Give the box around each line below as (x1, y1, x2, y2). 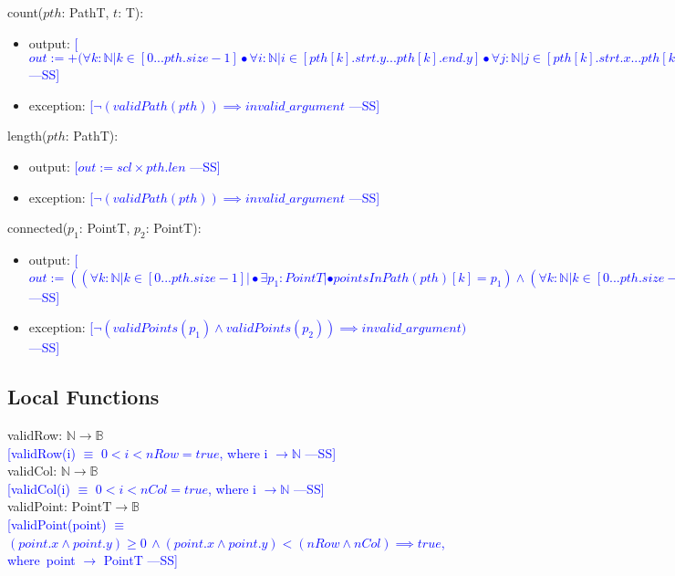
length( (7, 126, 47, 145)
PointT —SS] (103, 550, 178, 570)
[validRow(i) (7, 443, 76, 462)
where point (7, 550, 76, 570)
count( (7, 3, 44, 21)
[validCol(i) (7, 478, 70, 497)
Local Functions (7, 382, 160, 411)
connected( (7, 218, 68, 237)
